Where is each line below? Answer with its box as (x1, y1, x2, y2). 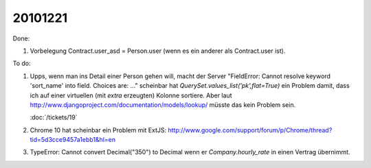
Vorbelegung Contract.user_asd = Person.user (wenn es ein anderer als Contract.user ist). (30, 47, 286, 55)
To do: (12, 59, 31, 68)
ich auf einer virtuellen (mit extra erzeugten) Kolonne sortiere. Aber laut (30, 91, 232, 99)
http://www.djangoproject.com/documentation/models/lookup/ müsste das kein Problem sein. (30, 100, 296, 109)
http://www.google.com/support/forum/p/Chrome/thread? (168, 125, 333, 134)
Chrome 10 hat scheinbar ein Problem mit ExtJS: (30, 125, 167, 134)
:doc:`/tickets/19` (30, 113, 78, 121)
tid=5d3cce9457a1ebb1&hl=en (30, 136, 116, 144)
